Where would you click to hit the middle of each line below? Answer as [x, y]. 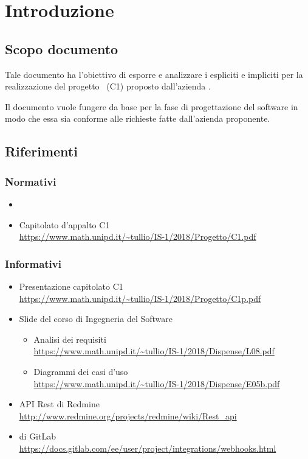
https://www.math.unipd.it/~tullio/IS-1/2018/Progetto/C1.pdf [138, 237]
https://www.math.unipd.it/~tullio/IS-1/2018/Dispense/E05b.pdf [157, 383]
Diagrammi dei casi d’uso [81, 371]
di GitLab [37, 436]
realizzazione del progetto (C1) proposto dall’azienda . [108, 86]
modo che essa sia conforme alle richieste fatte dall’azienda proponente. [138, 118]
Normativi [31, 181]
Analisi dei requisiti [70, 339]
